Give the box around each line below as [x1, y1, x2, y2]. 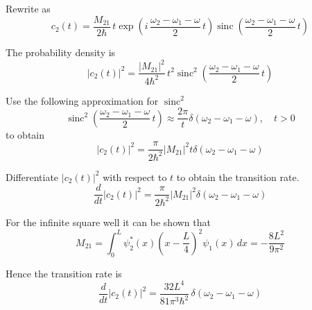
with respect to [103, 169, 167, 184]
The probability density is [6, 45, 116, 60]
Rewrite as [6, 1, 51, 15]
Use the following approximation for [6, 93, 159, 107]
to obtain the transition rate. [176, 169, 300, 184]
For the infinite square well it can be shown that [6, 214, 211, 229]
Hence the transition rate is [6, 266, 122, 280]
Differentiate [6, 169, 59, 184]
